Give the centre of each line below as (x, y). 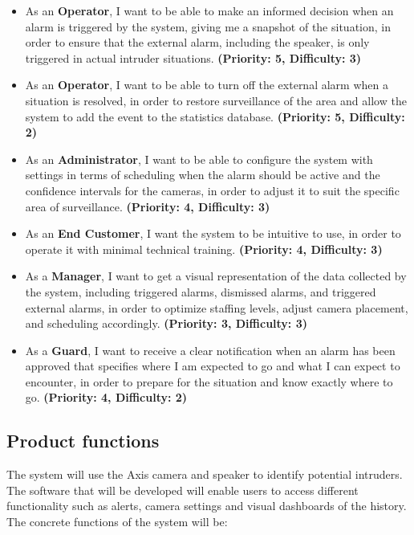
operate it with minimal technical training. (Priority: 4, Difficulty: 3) (204, 249)
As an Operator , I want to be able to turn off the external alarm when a (207, 85)
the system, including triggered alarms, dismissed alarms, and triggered (201, 291)
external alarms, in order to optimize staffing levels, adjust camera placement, (217, 307)
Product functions (83, 441)
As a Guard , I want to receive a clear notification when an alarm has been (210, 350)
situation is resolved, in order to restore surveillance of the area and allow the (216, 100)
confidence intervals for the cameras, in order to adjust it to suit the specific (212, 190)
